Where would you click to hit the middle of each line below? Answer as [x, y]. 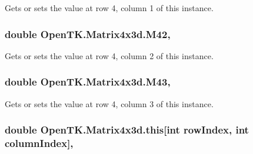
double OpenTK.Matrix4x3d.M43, [88, 82]
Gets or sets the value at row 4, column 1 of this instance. [109, 8]
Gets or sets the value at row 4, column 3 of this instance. [109, 103]
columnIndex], [39, 143]
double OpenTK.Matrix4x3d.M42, [88, 34]
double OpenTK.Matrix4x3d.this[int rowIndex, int [127, 130]
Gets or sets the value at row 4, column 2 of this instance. [109, 55]
